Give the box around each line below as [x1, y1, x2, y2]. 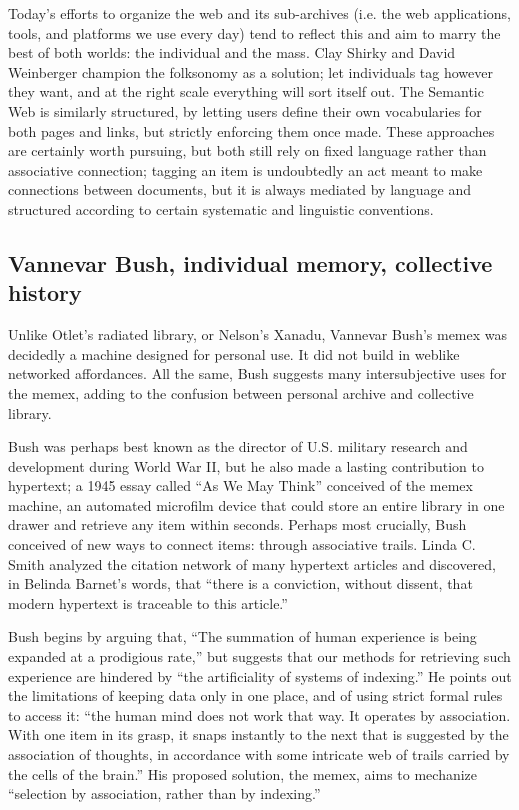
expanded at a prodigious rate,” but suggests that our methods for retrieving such [8, 646, 511, 667]
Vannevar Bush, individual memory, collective [8, 247, 493, 278]
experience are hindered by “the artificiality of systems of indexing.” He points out [8, 665, 512, 686]
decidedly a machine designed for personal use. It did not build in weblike [8, 343, 460, 364]
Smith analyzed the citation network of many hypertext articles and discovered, [8, 553, 496, 574]
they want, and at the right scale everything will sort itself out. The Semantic [8, 81, 484, 102]
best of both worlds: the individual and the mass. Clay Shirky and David [8, 42, 456, 63]
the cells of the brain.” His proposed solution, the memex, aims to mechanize [8, 763, 478, 784]
